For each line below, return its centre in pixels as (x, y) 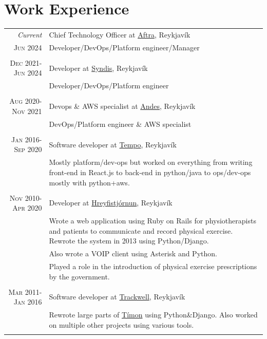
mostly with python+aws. (89, 182)
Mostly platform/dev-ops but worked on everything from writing (151, 162)
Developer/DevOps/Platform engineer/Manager (124, 47)
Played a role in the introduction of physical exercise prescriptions (153, 266)
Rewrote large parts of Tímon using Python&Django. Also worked (153, 315)
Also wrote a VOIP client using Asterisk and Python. (133, 253)
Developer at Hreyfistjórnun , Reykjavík (111, 203)
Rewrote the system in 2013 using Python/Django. (129, 241)
